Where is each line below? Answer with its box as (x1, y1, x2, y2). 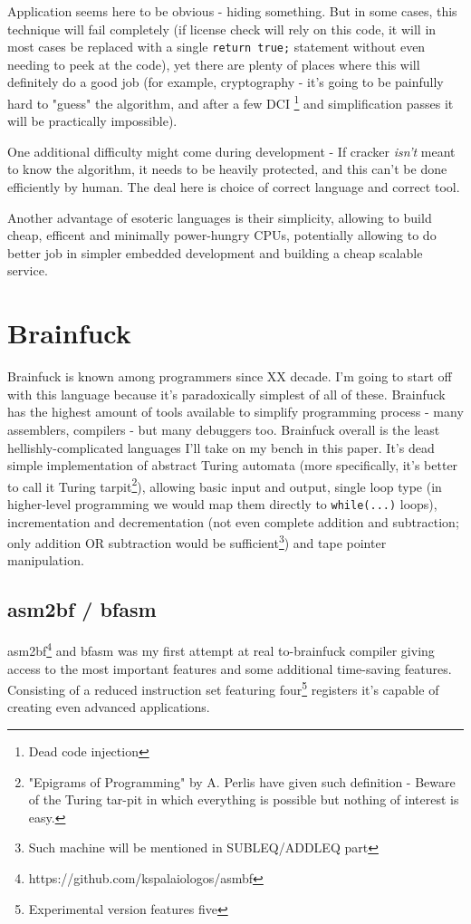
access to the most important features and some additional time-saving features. (7, 659, 452, 678)
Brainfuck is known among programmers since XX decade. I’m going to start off (7, 367, 452, 386)
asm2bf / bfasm (7, 595, 157, 623)
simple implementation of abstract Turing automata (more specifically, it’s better (7, 456, 458, 475)
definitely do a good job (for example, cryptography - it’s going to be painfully (7, 72, 444, 91)
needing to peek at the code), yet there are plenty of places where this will (7, 54, 420, 73)
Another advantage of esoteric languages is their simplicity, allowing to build (7, 207, 432, 226)
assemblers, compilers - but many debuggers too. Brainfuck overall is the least (7, 419, 440, 438)
